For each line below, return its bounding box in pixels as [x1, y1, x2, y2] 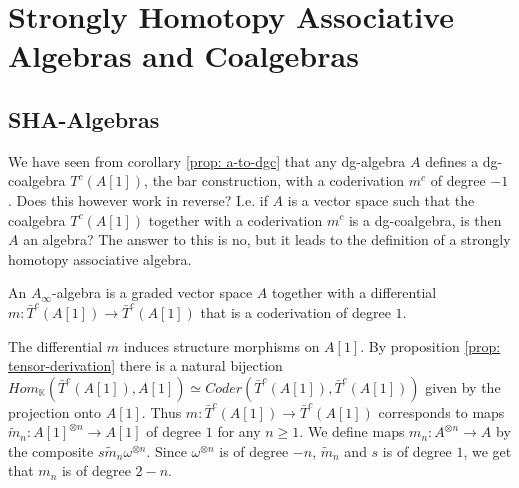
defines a [425, 150, 479, 171]
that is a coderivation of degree [200, 301, 391, 322]
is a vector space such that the [287, 189, 475, 210]
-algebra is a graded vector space [52, 282, 253, 303]
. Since [146, 440, 187, 461]
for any [217, 421, 261, 442]
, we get [463, 440, 512, 461]
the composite [8, 440, 94, 461]
